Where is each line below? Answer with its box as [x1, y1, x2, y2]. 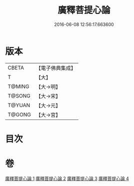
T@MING [7, 83, 29, 90]
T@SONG [7, 92, 31, 99]
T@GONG [7, 111, 31, 118]
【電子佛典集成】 [35, 64, 76, 71]
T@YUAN [7, 101, 30, 108]
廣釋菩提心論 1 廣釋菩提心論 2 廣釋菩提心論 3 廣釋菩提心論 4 [5, 175, 129, 181]
